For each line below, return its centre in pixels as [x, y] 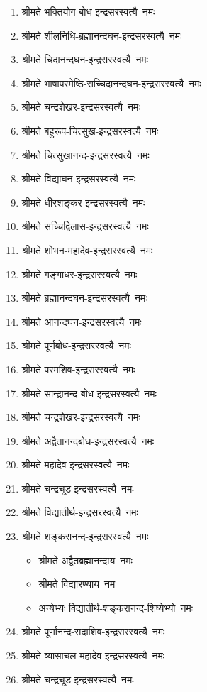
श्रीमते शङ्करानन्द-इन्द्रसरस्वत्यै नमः [85, 536]
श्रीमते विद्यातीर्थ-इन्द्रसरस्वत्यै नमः [80, 512]
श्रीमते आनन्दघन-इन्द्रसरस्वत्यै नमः [82, 321]
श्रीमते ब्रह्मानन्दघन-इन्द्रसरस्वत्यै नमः [84, 298]
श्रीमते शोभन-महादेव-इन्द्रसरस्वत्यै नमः [87, 249]
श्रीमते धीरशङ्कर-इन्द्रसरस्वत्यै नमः [83, 202]
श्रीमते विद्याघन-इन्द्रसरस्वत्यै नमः [79, 179]
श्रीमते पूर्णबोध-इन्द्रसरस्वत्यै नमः [76, 345]
